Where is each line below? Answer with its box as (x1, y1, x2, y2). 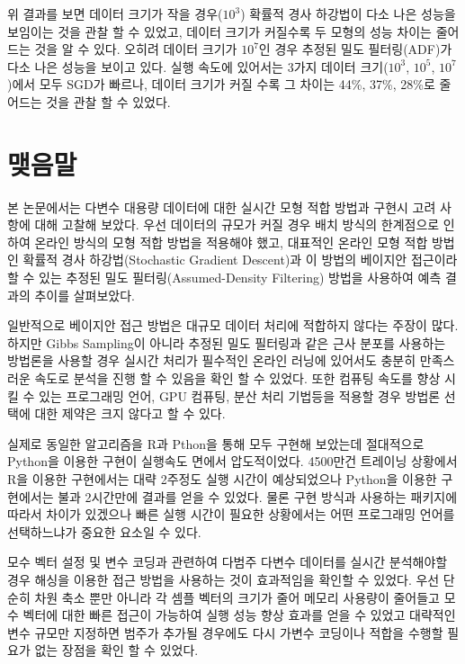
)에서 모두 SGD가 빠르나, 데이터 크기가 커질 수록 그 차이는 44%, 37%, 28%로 (7, 75, 435, 94)
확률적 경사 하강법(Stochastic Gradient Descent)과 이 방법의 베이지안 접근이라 (22, 250, 458, 269)
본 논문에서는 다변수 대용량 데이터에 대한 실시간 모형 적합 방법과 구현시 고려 (7, 197, 436, 216)
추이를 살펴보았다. (34, 285, 136, 304)
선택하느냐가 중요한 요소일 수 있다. (7, 522, 201, 541)
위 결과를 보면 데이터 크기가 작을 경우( (7, 4, 223, 22)
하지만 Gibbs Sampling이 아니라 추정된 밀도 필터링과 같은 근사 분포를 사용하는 (7, 333, 446, 352)
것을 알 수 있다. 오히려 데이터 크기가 (34, 40, 237, 58)
